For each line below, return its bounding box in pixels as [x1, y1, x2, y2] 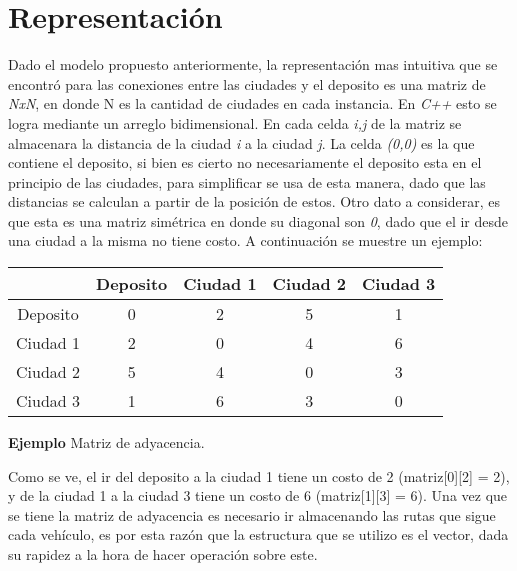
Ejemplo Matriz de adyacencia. [8, 432, 205, 453]
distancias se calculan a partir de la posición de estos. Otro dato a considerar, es [8, 191, 500, 212]
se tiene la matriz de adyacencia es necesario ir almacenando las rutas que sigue [8, 504, 496, 525]
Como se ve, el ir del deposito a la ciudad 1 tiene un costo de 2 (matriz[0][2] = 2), [8, 465, 510, 486]
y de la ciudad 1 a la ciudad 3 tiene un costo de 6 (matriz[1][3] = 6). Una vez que [8, 485, 508, 506]
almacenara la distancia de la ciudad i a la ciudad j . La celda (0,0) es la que [8, 132, 475, 153]
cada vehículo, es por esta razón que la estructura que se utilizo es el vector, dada [8, 524, 509, 545]
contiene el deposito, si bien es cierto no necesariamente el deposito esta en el [8, 152, 482, 173]
